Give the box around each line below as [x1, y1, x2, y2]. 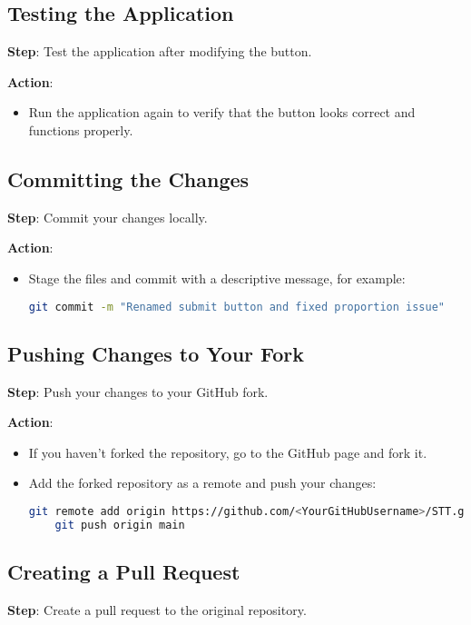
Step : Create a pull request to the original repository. [7, 600, 307, 619]
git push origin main [54, 518, 185, 531]
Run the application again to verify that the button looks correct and [28, 103, 416, 122]
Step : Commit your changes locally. [7, 207, 208, 226]
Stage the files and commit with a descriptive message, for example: [28, 268, 406, 287]
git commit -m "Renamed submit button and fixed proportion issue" [28, 300, 446, 313]
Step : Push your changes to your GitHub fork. [7, 382, 269, 401]
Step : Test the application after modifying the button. [7, 42, 312, 61]
